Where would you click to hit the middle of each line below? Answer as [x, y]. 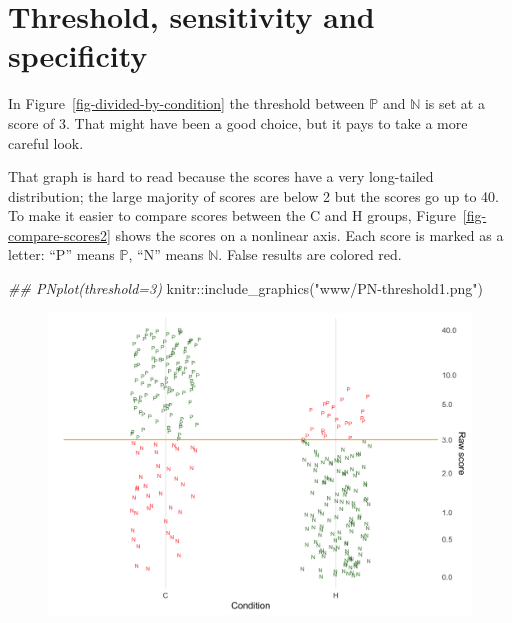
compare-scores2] [59, 234]
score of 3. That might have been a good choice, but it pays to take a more [238, 122]
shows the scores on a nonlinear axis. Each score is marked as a [309, 234]
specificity [78, 55]
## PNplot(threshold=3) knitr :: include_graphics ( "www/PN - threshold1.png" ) [245, 288]
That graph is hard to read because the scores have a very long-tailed [221, 176]
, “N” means [166, 254]
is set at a [454, 103]
